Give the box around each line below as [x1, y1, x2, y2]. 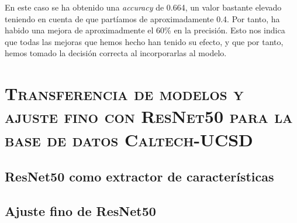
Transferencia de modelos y [5, 81, 244, 105]
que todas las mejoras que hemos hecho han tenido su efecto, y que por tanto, [5, 35, 284, 47]
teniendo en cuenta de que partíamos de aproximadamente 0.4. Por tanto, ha [5, 12, 280, 25]
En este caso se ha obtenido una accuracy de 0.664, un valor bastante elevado [5, 1, 282, 13]
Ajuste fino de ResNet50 [5, 201, 156, 219]
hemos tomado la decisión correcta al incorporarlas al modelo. [5, 47, 227, 59]
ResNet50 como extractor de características [5, 167, 274, 186]
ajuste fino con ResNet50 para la [5, 104, 293, 128]
